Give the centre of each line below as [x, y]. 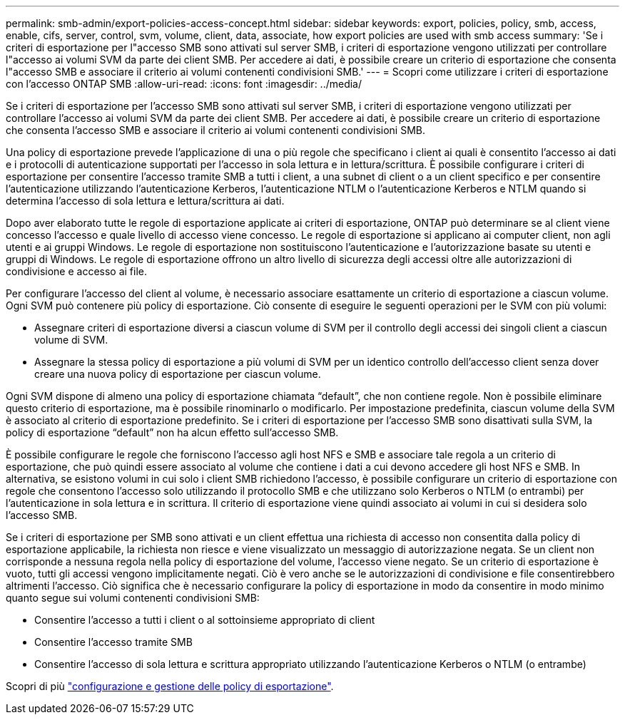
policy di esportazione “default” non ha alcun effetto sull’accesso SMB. [172, 432]
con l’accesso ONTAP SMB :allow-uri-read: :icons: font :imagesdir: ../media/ [184, 84]
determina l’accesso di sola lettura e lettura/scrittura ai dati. [145, 201]
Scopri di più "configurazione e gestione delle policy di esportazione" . [170, 686]
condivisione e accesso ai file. [77, 271]
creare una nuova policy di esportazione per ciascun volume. [178, 374]
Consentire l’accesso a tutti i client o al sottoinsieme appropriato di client [205, 620]
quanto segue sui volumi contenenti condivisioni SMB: [133, 598]
